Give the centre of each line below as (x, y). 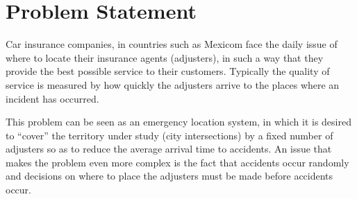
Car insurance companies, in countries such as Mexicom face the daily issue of (172, 44)
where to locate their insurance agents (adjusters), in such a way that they (165, 57)
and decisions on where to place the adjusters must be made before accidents (169, 176)
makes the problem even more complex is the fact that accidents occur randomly (177, 162)
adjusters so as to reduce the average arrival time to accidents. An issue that (169, 149)
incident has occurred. (52, 98)
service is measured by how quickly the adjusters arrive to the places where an (173, 84)
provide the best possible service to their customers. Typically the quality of (168, 71)
